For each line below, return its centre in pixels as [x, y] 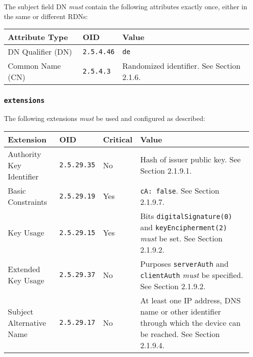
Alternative [27, 322]
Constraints [27, 201]
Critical [118, 139]
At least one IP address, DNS [190, 300]
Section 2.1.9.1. [166, 171]
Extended [24, 269]
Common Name [34, 66]
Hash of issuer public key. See [190, 159]
